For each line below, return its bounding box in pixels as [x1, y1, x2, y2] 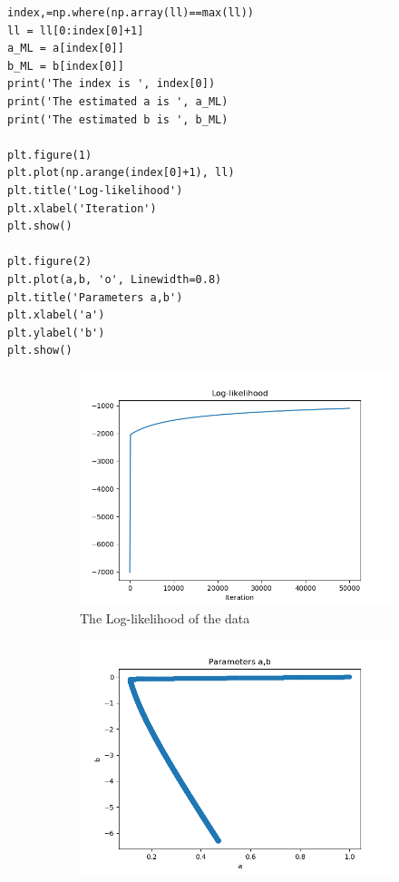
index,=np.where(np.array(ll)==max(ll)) [7, 6, 255, 19]
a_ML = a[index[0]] [7, 42, 124, 55]
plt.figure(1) [7, 148, 92, 162]
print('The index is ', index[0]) [7, 77, 216, 91]
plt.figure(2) [7, 255, 92, 269]
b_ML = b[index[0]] [7, 59, 124, 73]
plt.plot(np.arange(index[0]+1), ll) [7, 166, 235, 180]
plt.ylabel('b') [7, 326, 105, 339]
